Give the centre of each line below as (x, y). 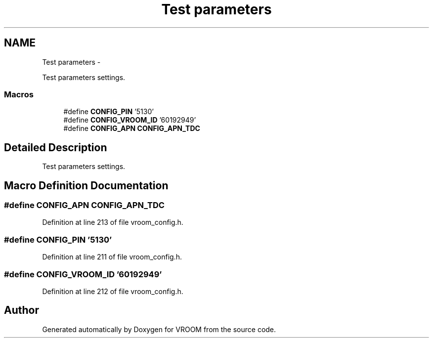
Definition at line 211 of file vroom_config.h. (112, 257)
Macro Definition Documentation (86, 185)
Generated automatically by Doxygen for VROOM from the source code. (159, 329)
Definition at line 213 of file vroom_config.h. (113, 222)
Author (22, 310)
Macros (19, 94)
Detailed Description (56, 147)
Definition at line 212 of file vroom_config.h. (113, 291)
